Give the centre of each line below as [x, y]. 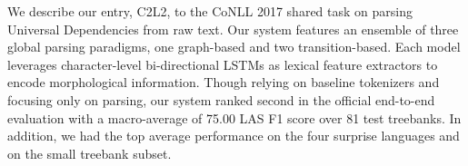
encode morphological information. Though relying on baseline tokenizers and [224, 82]
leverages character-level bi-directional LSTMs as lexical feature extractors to [223, 64]
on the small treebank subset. [90, 153]
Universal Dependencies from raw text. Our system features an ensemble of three [233, 29]
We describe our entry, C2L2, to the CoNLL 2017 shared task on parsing [210, 11]
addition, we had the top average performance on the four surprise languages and [234, 136]
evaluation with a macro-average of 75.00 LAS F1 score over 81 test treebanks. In [234, 117]
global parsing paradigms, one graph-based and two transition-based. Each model [234, 47]
